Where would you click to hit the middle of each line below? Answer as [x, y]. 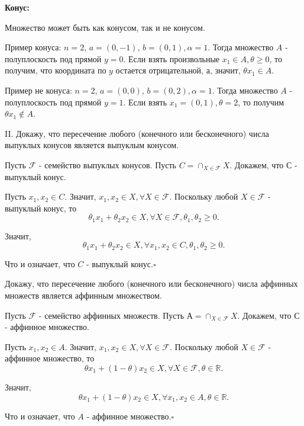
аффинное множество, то [50, 358]
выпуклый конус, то [41, 208]
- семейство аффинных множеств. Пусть [111, 315]
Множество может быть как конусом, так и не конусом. [105, 27]
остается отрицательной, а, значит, [178, 70]
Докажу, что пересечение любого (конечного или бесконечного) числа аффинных [151, 284]
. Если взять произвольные [172, 58]
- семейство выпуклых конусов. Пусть [107, 164]
